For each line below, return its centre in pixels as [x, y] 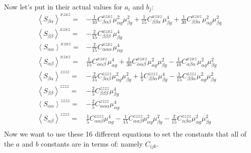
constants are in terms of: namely [92, 143]
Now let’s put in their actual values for [63, 6]
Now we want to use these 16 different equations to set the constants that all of [125, 134]
